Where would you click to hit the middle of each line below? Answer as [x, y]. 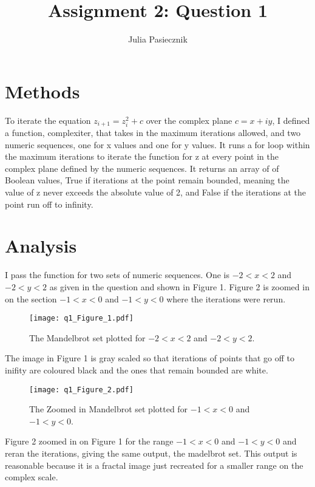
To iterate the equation [48, 120]
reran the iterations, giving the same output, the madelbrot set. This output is [151, 453]
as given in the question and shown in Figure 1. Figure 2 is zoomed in [179, 286]
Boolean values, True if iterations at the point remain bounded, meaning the [147, 180]
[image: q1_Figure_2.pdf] [81, 390]
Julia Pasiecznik [158, 39]
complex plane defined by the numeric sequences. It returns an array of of [142, 168]
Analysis [41, 246]
